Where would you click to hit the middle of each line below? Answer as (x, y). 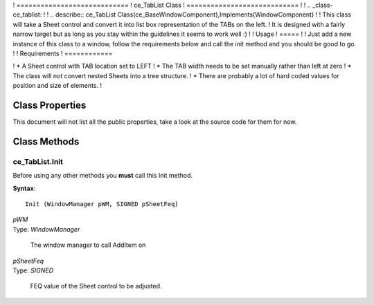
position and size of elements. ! (57, 86)
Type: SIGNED (33, 270)
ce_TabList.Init (38, 161)
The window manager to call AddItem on (88, 245)
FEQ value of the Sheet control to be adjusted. (96, 286)
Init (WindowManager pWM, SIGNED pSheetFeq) (102, 204)
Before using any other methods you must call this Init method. (103, 176)
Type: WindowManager (46, 229)
